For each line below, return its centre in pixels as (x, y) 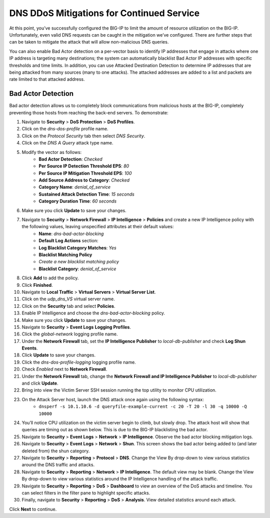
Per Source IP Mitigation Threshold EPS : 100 (85, 173)
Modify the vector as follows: (52, 152)
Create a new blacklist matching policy (79, 262)
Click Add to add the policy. (50, 278)
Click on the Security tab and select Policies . (68, 306)
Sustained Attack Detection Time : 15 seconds (86, 194)
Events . (30, 348)
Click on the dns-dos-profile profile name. (65, 129)
